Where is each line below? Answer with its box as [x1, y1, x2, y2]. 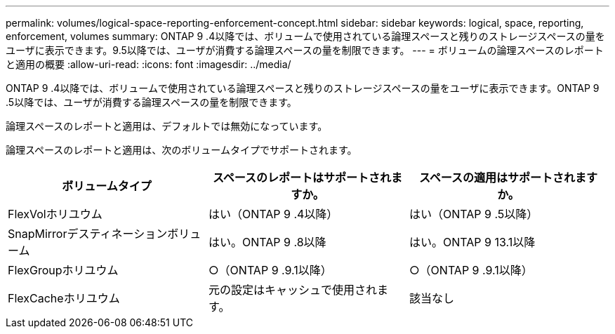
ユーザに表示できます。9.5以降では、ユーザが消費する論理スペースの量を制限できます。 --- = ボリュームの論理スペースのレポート [6, 44, 604, 56]
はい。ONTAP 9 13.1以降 [409, 235, 536, 249]
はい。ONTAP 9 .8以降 [208, 235, 326, 249]
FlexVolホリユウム [8, 207, 102, 221]
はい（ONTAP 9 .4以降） [208, 207, 338, 221]
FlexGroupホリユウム [8, 263, 119, 277]
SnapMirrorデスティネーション [8, 227, 168, 241]
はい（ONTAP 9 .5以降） [409, 207, 538, 221]
